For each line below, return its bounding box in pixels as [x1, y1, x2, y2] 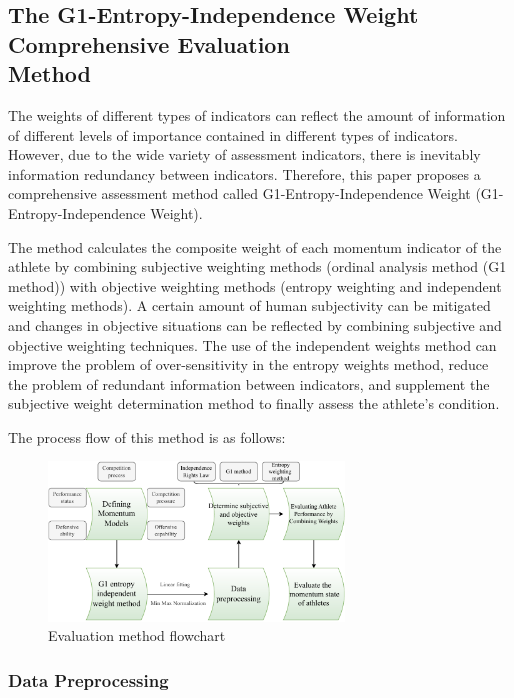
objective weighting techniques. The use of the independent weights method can [8, 334, 497, 355]
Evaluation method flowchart [48, 625, 226, 646]
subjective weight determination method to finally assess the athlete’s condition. [8, 393, 500, 414]
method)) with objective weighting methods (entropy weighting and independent [8, 275, 502, 296]
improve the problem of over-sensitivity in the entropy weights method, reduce [8, 354, 489, 375]
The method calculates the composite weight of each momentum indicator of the [8, 236, 502, 257]
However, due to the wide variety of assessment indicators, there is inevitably [8, 144, 481, 165]
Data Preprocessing [8, 667, 169, 692]
